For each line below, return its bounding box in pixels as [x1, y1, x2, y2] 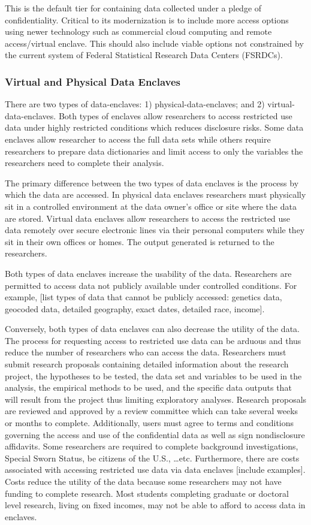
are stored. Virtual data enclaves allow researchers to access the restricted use [5, 212, 291, 224]
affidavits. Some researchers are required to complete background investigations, [5, 440, 298, 452]
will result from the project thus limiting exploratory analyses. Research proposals [5, 393, 307, 405]
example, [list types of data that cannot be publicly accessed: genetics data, [5, 291, 282, 303]
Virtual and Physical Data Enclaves [5, 74, 181, 89]
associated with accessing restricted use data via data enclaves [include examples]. [5, 463, 306, 476]
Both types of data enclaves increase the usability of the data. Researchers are [5, 267, 292, 279]
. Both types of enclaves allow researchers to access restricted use [53, 109, 292, 122]
